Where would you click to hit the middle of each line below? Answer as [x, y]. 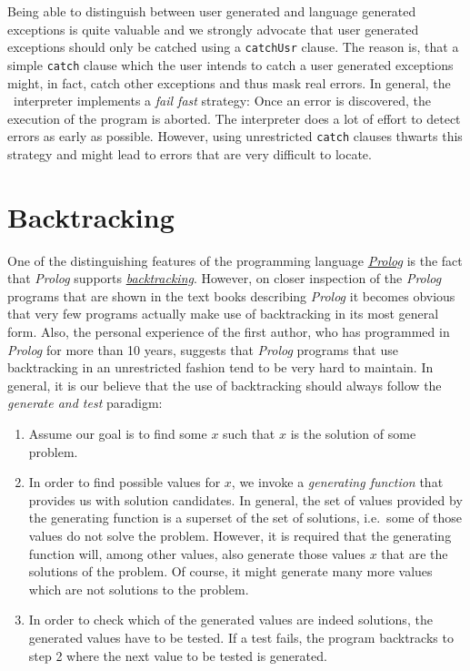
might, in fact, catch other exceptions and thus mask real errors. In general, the [229, 82]
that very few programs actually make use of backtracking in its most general [223, 314]
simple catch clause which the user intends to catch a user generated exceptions [230, 64]
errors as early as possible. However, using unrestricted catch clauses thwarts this [235, 136]
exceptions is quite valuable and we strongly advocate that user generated [213, 29]
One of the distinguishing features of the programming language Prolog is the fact [235, 260]
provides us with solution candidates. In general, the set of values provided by [245, 499]
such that [249, 433]
